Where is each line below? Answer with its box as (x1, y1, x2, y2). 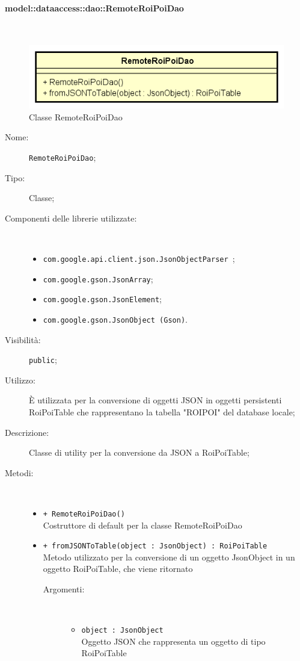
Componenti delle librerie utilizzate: (5, 211, 137, 224)
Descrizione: (5, 426, 49, 438)
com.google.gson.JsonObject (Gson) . (43, 312, 188, 325)
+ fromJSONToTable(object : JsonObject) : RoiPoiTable (43, 542, 268, 551)
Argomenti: (43, 583, 85, 595)
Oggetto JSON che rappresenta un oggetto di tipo (81, 635, 266, 647)
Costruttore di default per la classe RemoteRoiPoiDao (43, 518, 242, 531)
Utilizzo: (5, 373, 35, 386)
